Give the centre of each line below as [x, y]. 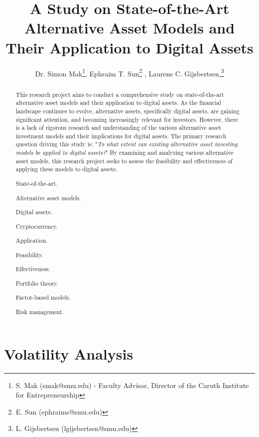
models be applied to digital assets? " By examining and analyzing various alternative [125, 153]
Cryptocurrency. [37, 226]
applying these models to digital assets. [66, 169]
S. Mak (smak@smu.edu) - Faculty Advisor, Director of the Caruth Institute [132, 385]
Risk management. [40, 311]
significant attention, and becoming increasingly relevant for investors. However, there [127, 119]
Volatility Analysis [69, 353]
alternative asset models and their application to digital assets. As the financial [118, 103]
